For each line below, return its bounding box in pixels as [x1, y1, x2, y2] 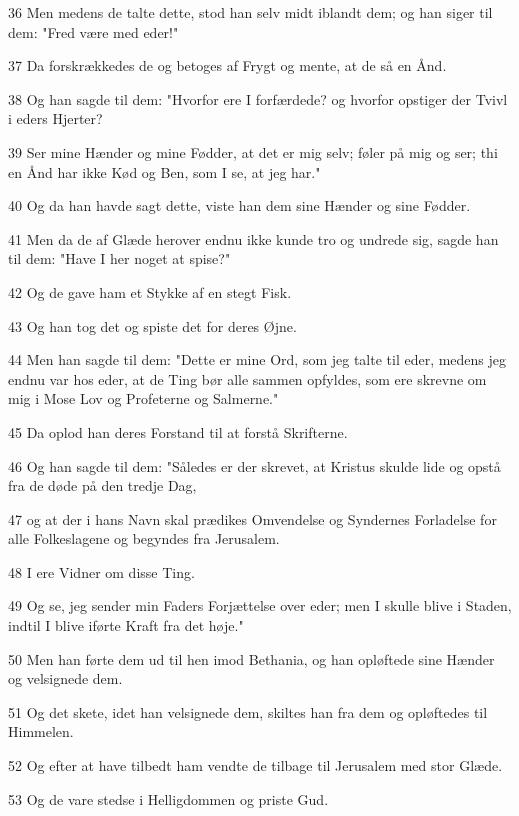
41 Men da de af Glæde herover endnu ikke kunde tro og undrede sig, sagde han [8, 228, 499, 249]
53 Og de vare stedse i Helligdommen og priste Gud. [8, 788, 329, 809]
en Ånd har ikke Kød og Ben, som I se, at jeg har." [8, 161, 321, 182]
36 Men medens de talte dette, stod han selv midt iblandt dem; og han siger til [8, 2, 493, 22]
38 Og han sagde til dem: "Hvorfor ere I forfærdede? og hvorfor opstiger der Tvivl [8, 88, 508, 109]
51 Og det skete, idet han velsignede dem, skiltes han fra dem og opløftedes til [8, 701, 488, 722]
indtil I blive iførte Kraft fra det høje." [8, 615, 244, 636]
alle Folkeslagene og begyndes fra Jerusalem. [8, 528, 280, 549]
